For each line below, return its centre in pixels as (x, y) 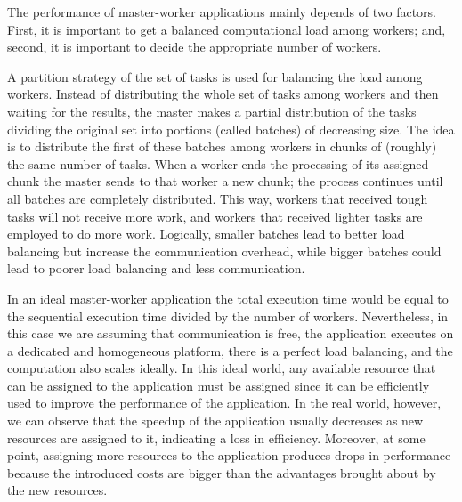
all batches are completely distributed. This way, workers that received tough (218, 198)
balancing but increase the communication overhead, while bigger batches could (224, 251)
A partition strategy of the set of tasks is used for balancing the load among (215, 76)
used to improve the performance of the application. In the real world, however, (224, 403)
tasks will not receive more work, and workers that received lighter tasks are (215, 216)
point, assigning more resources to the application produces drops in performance (229, 455)
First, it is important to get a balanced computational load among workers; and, (227, 29)
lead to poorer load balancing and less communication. (156, 268)
